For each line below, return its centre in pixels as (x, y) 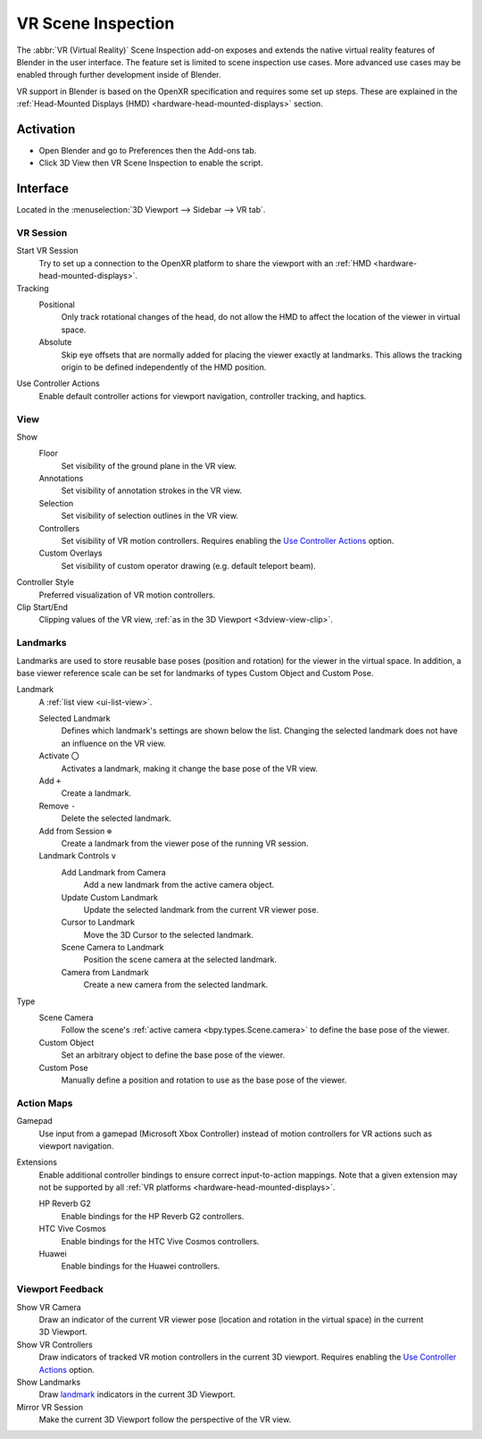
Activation (46, 129)
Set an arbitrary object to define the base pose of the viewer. (173, 1055)
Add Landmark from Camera (114, 872)
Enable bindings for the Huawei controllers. (141, 1266)
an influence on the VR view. (113, 743)
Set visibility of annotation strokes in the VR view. (152, 490)
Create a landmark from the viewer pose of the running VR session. (185, 843)
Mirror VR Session (50, 1407)
